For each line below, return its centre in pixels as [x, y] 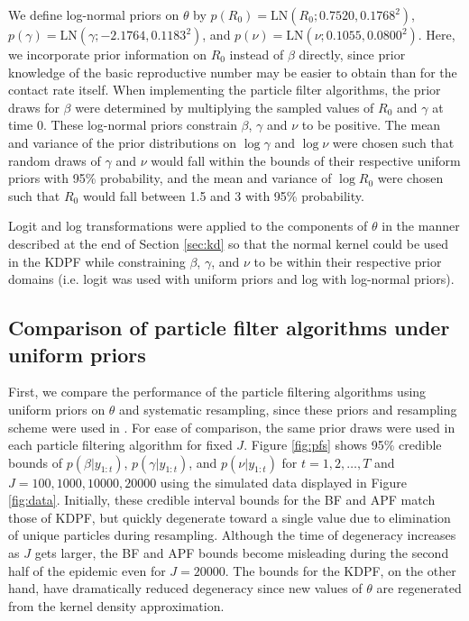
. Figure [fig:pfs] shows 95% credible [343, 445]
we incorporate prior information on [107, 54]
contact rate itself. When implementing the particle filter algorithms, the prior [225, 90]
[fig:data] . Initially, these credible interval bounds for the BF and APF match [222, 500]
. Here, [437, 34]
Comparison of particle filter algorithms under [229, 328]
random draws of [55, 160]
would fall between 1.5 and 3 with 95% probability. [223, 195]
